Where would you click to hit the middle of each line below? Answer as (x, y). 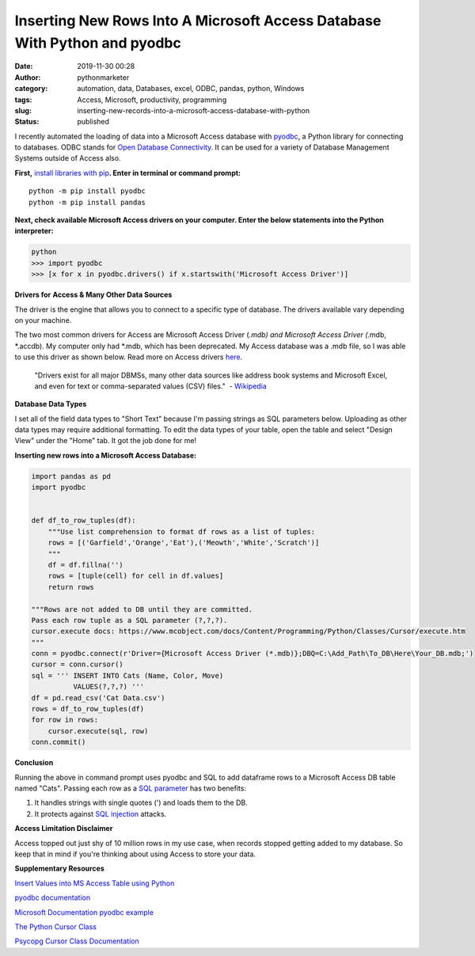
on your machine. (43, 320)
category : (31, 89)
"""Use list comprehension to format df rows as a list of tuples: (182, 531)
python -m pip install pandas (87, 202)
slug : (23, 110)
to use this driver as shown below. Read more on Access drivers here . (129, 357)
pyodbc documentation (53, 897)
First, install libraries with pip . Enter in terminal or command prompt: (128, 173)
